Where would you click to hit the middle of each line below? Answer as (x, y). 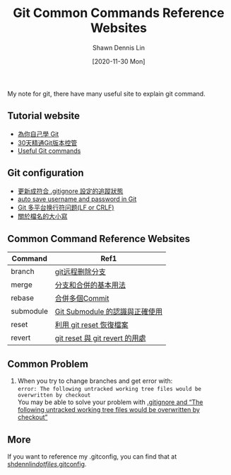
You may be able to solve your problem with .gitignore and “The (110, 402)
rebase (22, 298)
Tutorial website (43, 116)
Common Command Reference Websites (99, 239)
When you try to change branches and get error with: (95, 381)
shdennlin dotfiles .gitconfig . (47, 464)
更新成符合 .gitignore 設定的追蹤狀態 (70, 191)
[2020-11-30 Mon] (119, 61)
